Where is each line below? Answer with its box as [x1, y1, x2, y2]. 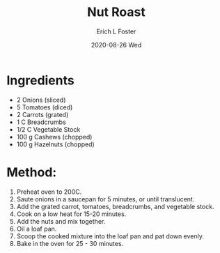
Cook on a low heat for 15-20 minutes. [16, 210, 127, 218]
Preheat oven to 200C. [16, 187, 82, 196]
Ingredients [6, 72, 74, 88]
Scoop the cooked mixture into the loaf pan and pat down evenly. [16, 231, 205, 240]
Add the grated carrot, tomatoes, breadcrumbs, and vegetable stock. [16, 202, 214, 210]
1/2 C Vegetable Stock [16, 125, 81, 133]
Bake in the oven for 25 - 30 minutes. [16, 239, 124, 247]
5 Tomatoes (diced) [16, 102, 73, 112]
